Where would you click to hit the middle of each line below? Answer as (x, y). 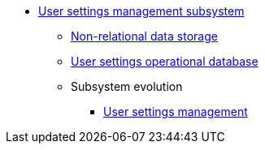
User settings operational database (165, 61)
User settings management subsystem (141, 11)
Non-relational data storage (144, 36)
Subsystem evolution (127, 86)
